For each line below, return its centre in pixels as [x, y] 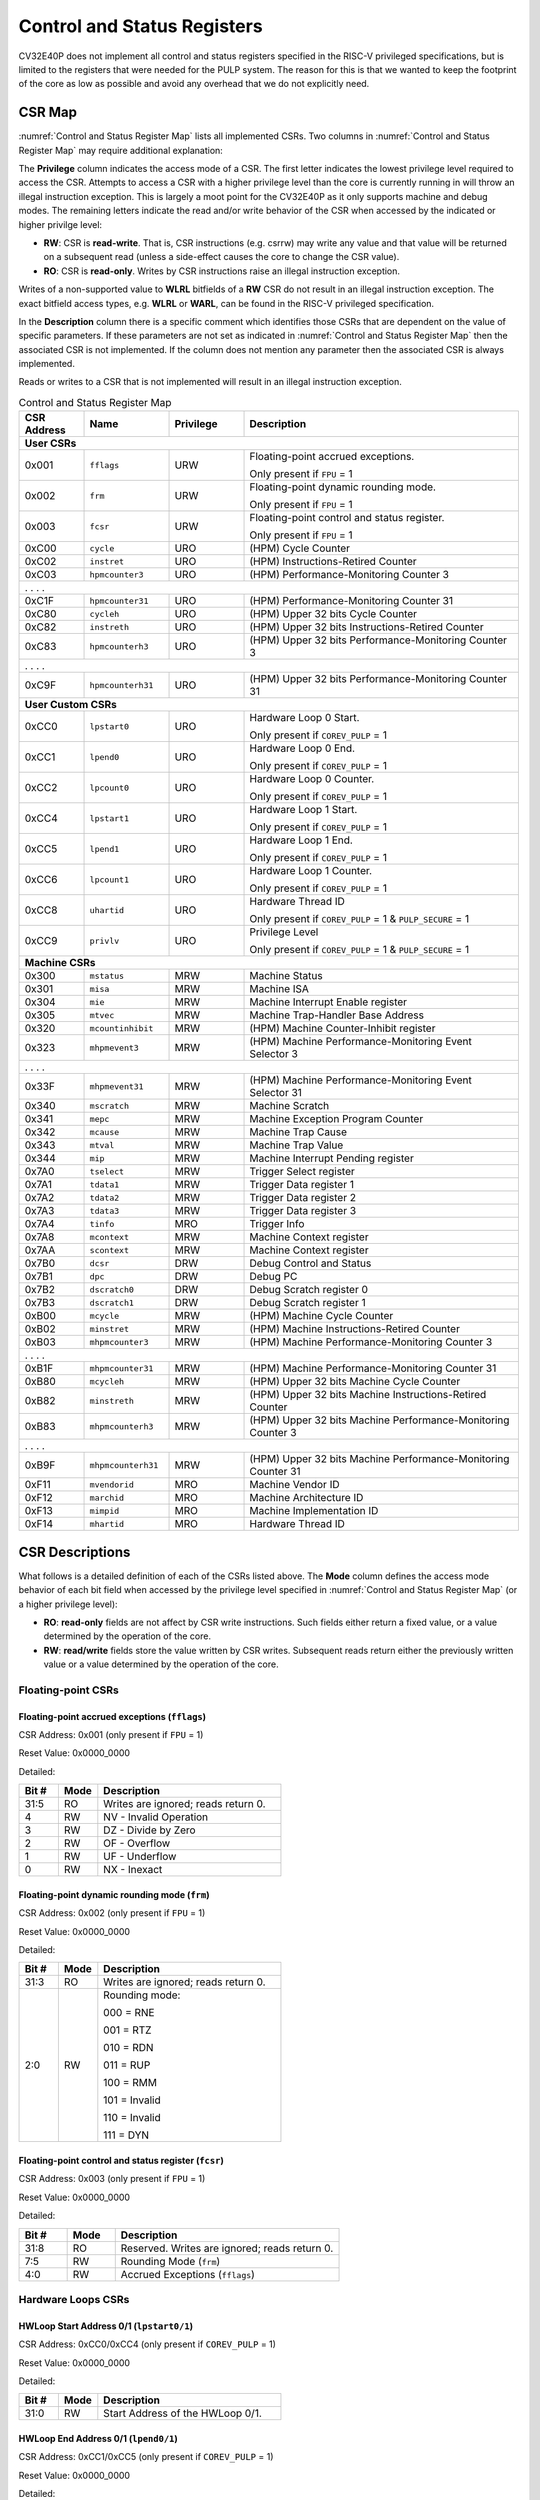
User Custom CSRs [70, 705]
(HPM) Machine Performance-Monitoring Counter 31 [373, 1368]
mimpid [104, 1510]
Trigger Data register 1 [302, 1185]
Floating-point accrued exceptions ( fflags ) [112, 1716]
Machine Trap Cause [298, 1132]
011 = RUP [127, 2065]
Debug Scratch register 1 [307, 1303]
